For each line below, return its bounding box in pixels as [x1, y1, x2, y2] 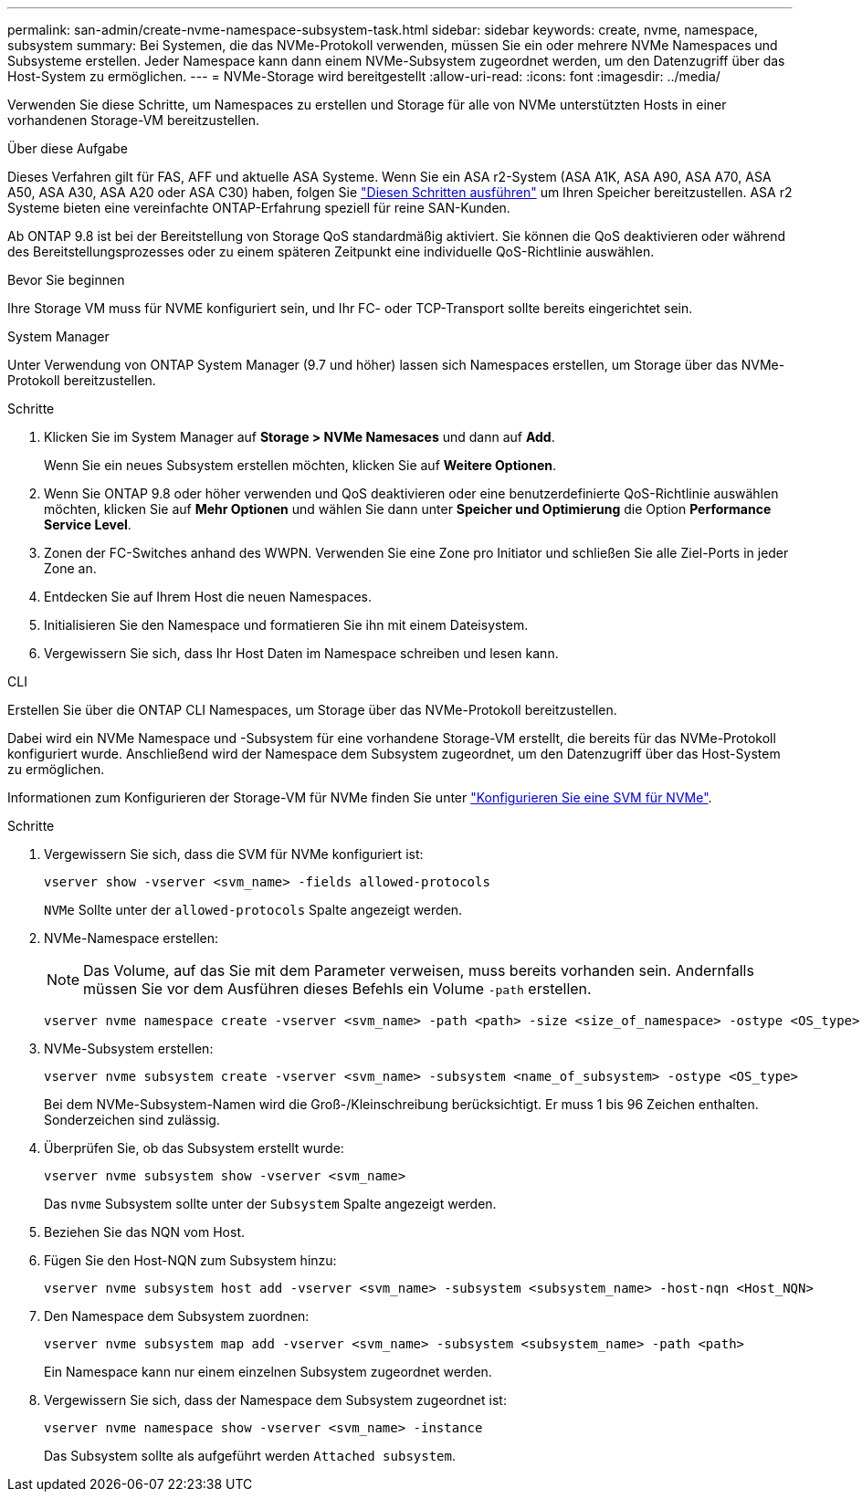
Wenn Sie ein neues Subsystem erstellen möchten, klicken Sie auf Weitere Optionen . [44, 457, 556, 473]
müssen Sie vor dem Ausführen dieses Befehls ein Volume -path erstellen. [83, 980, 592, 998]
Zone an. [44, 561, 97, 576]
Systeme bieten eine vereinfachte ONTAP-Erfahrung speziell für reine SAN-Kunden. [7, 200, 510, 215]
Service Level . [44, 517, 131, 532]
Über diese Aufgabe [7, 141, 128, 156]
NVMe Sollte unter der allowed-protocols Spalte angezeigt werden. [44, 902, 463, 917]
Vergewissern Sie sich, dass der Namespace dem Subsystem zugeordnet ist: [44, 1392, 507, 1408]
